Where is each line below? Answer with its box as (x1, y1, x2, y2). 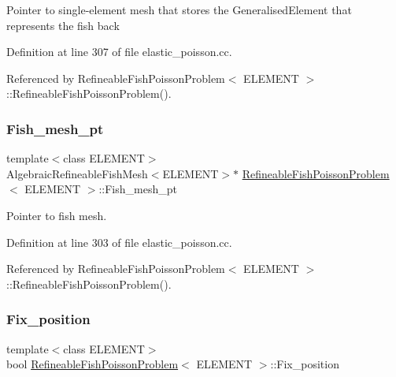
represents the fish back (6, 17, 120, 33)
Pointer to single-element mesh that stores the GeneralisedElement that (6, 2, 352, 17)
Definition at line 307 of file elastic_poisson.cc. (6, 43, 232, 60)
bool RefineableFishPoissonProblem (6, 356, 179, 372)
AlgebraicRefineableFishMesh (6, 165, 148, 181)
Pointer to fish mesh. (6, 207, 107, 223)
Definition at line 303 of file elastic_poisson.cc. (6, 233, 232, 250)
